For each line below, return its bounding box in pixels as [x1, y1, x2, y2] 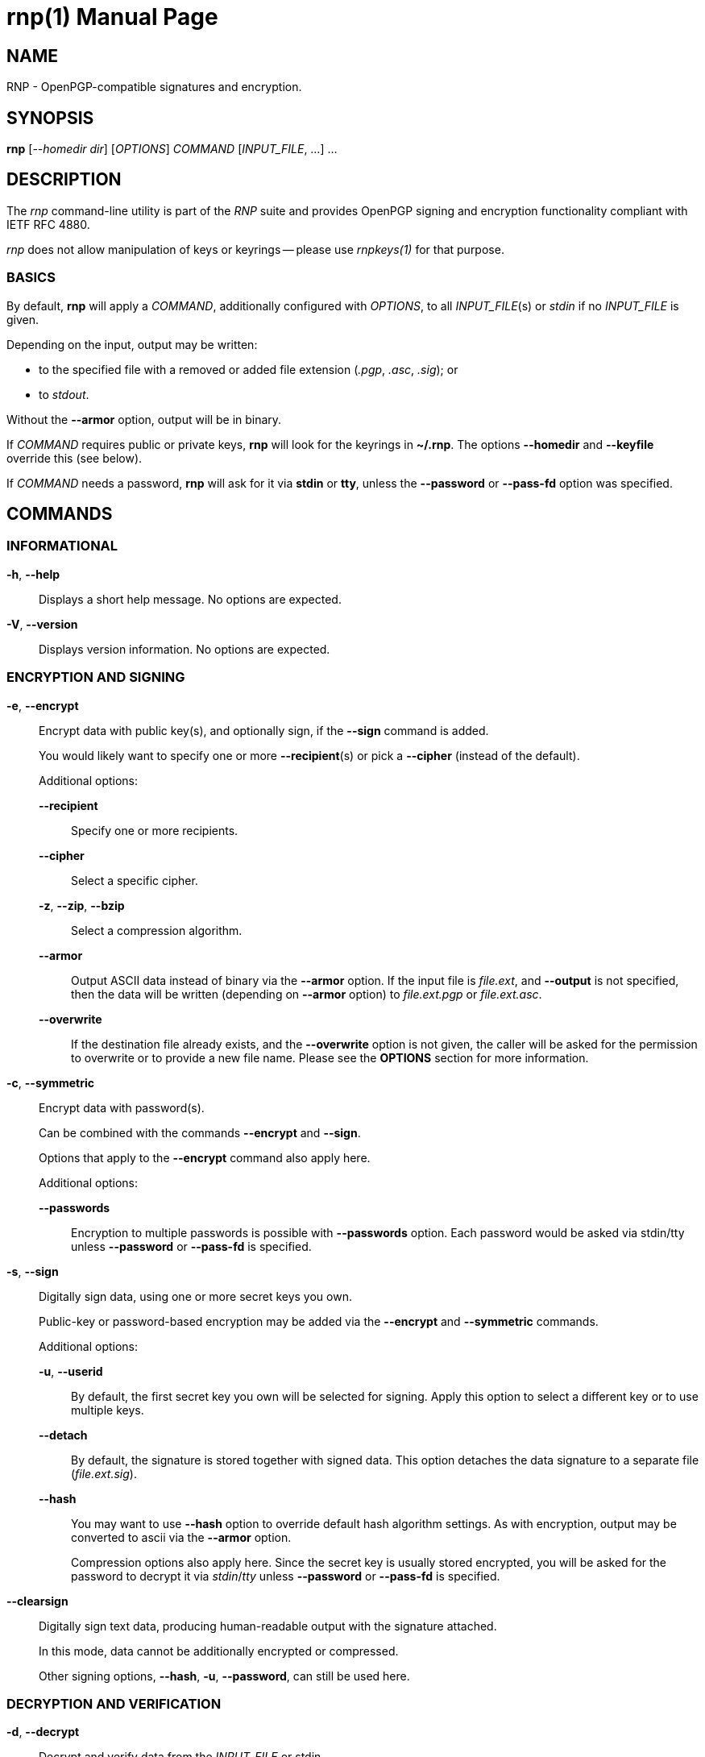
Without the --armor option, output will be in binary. [6, 412, 282, 426]
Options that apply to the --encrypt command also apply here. [39, 1150, 371, 1165]
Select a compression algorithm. [71, 923, 243, 937]
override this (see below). [6, 451, 143, 465]
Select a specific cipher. [71, 873, 198, 887]
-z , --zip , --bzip [39, 898, 125, 912]
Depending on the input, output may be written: [6, 337, 258, 351]
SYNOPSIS [6, 107, 94, 128]
